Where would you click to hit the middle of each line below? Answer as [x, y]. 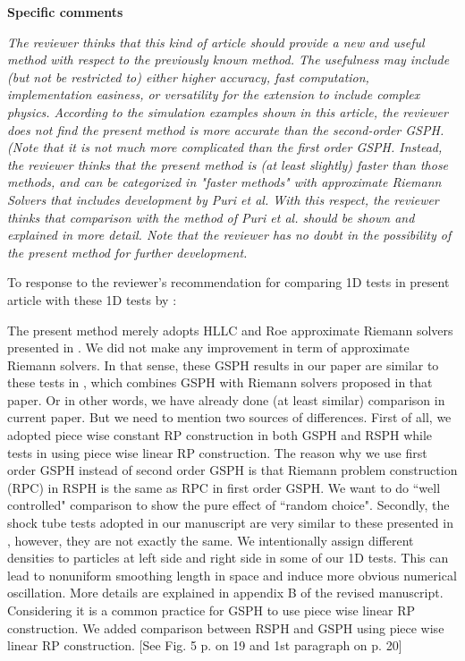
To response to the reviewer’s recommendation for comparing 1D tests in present [228, 282]
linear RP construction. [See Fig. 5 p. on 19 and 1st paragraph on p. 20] [205, 645]
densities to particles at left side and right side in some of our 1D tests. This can [228, 558]
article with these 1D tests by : [92, 299]
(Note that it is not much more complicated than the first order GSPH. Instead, [225, 147]
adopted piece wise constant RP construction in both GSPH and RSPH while [220, 435]
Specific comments [65, 12]
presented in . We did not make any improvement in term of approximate [208, 347]
